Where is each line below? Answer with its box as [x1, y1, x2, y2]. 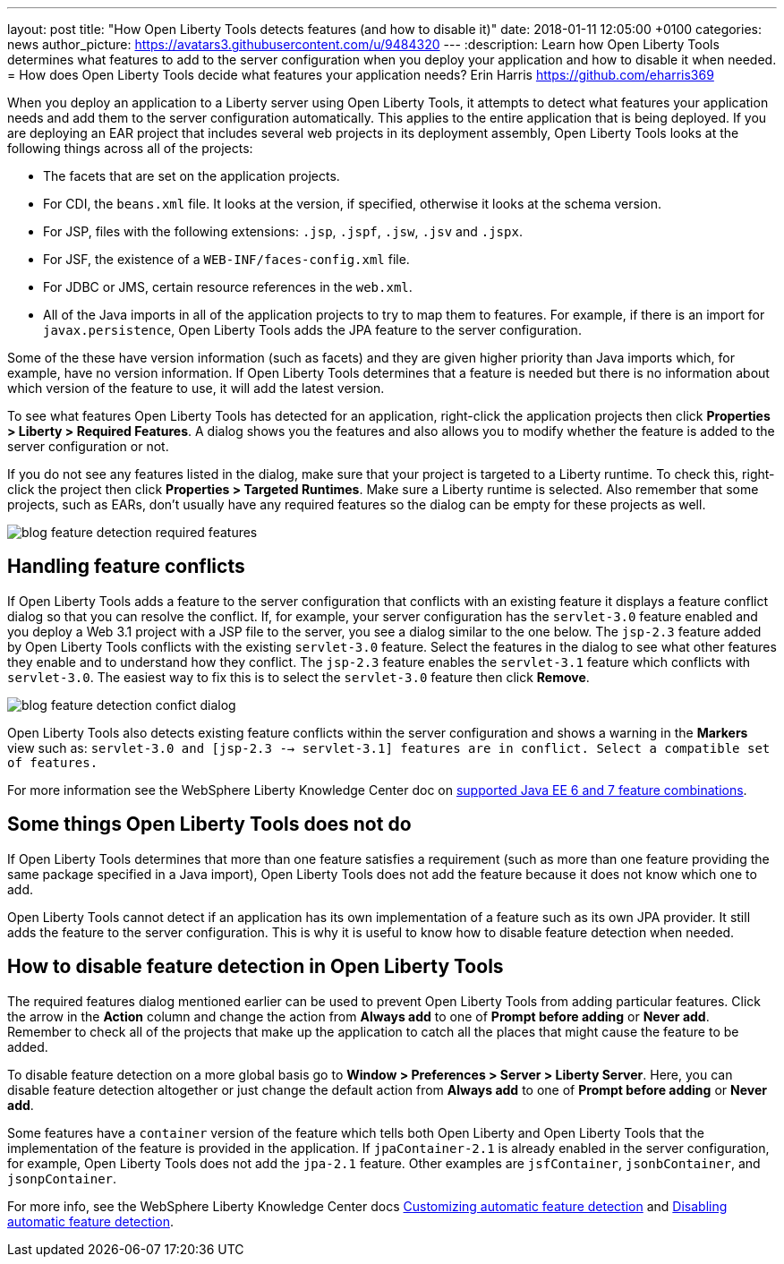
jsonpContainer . [7, 1170, 117, 1186]
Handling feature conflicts [7, 555, 245, 578]
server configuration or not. [7, 439, 169, 454]
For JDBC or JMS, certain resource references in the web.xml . [43, 279, 413, 295]
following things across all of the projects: [7, 141, 253, 156]
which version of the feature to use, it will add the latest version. [7, 380, 385, 396]
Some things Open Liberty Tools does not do [7, 813, 412, 836]
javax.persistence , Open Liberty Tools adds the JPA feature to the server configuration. [43, 322, 582, 337]
